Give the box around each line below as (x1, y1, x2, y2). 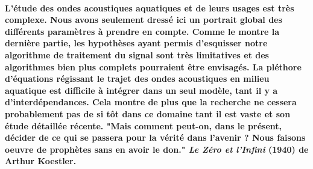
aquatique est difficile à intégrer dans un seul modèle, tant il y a (5, 84, 278, 96)
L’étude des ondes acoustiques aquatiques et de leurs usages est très (5, 1, 294, 14)
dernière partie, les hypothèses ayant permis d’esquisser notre (5, 37, 268, 49)
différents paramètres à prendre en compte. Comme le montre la (5, 25, 280, 37)
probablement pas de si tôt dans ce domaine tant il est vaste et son (5, 107, 291, 120)
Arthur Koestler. (5, 155, 77, 167)
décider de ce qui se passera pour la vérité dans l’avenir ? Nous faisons (5, 131, 306, 144)
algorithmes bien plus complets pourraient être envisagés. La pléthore (5, 60, 302, 73)
